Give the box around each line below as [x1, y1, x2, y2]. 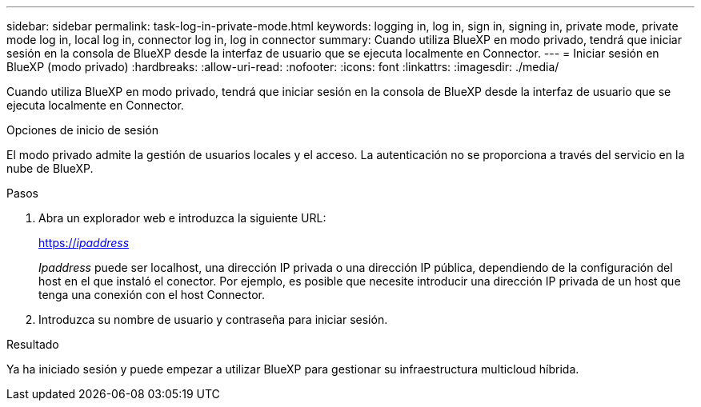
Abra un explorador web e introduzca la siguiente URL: [38, 211, 326, 225]
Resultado [6, 337, 59, 351]
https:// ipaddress [38, 236, 130, 249]
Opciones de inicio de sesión [6, 123, 158, 137]
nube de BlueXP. [6, 162, 94, 175]
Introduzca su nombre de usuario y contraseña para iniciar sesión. [38, 313, 388, 326]
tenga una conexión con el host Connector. [38, 288, 266, 301]
